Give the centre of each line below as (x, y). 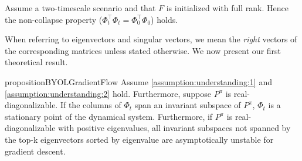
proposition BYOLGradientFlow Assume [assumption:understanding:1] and (138, 81)
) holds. (164, 19)
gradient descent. (35, 151)
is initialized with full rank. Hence (227, 8)
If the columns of (91, 105)
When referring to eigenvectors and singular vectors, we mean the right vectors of (151, 39)
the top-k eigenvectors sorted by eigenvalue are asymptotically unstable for (139, 139)
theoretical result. (36, 62)
